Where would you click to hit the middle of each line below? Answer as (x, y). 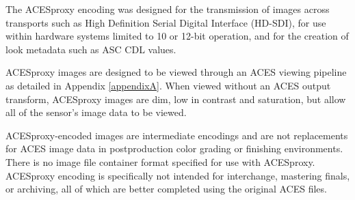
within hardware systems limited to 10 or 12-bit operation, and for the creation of (177, 36)
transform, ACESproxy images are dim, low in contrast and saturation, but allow (176, 99)
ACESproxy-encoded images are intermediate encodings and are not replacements (177, 135)
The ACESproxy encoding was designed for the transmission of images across (168, 9)
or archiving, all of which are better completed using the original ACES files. (166, 189)
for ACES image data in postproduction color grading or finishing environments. (174, 148)
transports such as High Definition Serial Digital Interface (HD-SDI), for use (166, 22)
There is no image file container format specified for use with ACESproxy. (160, 161)
